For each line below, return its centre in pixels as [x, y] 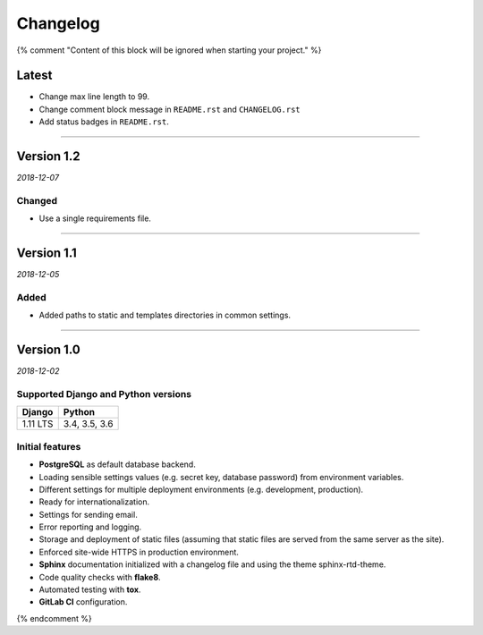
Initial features [49, 446]
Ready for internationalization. [94, 502]
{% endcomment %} [55, 618]
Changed [37, 200]
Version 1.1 [47, 254]
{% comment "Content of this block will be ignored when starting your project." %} [169, 50]
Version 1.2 [48, 157]
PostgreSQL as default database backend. [117, 464]
